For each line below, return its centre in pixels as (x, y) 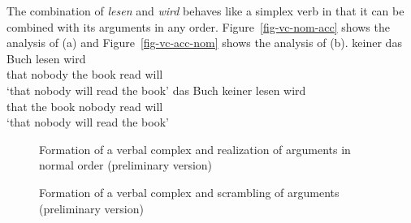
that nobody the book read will (85, 74)
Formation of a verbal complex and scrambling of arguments (189, 192)
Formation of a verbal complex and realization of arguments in (195, 149)
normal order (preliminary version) (126, 165)
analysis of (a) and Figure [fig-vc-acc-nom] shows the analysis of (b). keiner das (204, 43)
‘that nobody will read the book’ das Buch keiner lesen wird (156, 90)
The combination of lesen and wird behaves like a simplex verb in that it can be (205, 11)
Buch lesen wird (46, 58)
